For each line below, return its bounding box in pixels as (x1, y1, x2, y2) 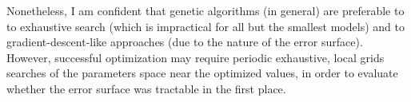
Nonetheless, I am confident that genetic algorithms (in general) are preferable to (6, 2, 405, 18)
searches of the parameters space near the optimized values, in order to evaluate (6, 65, 398, 81)
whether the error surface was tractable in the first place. (6, 80, 286, 96)
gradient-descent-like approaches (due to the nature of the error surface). (6, 33, 363, 50)
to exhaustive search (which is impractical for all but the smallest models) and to (6, 18, 405, 34)
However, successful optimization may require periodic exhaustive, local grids (6, 49, 385, 65)
